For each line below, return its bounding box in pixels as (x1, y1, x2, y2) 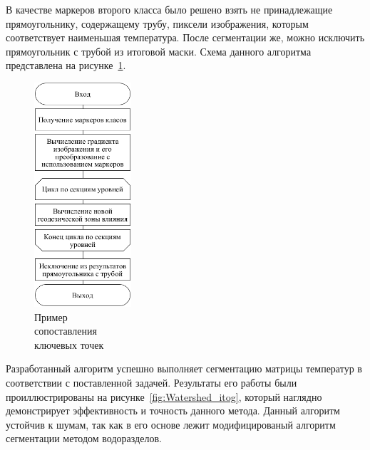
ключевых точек (34, 337, 104, 352)
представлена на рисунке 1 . (6, 58, 126, 73)
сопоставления (34, 323, 97, 338)
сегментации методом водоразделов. (6, 431, 162, 446)
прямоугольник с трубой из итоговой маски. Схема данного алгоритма (6, 43, 312, 58)
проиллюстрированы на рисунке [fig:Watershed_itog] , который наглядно (6, 389, 322, 404)
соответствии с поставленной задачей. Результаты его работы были (6, 375, 297, 389)
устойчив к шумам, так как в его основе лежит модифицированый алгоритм (6, 417, 336, 431)
